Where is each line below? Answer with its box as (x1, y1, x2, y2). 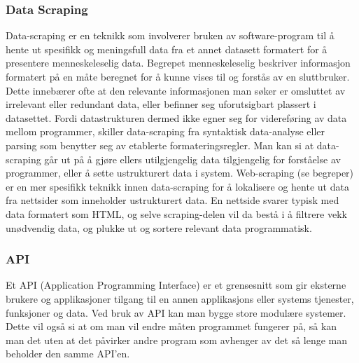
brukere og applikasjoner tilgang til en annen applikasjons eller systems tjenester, (6, 291, 354, 306)
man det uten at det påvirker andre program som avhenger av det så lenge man (6, 332, 348, 347)
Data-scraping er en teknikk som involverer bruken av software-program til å (6, 28, 335, 43)
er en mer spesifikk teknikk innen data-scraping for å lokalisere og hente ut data (6, 179, 349, 193)
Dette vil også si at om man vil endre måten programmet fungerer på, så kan (6, 319, 337, 334)
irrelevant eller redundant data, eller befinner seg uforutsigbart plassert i (6, 97, 316, 111)
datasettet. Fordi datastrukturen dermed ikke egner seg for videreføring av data (6, 110, 347, 125)
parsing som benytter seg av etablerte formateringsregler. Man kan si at (6, 137, 314, 152)
